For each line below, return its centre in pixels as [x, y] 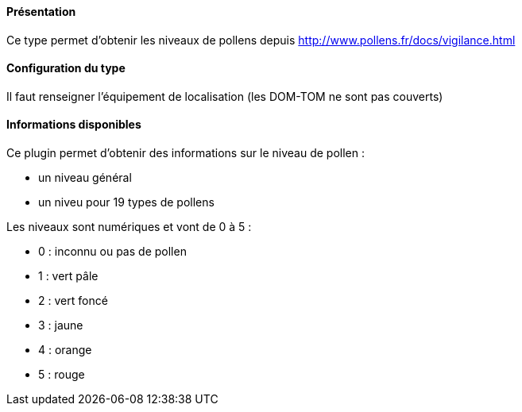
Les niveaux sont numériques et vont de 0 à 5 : [129, 227]
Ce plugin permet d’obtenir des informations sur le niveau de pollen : [186, 153]
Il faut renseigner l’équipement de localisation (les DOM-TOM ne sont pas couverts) [225, 96]
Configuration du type [66, 68]
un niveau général [85, 178]
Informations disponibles [74, 125]
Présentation [41, 12]
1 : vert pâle [68, 276]
